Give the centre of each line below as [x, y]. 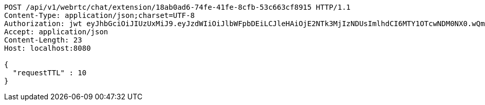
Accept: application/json [56, 32]
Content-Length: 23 [43, 40]
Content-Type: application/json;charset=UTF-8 [99, 15]
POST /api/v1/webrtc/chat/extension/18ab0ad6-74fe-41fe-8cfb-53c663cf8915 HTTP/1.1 [178, 7]
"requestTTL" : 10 [50, 73]
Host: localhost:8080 [48, 48]
